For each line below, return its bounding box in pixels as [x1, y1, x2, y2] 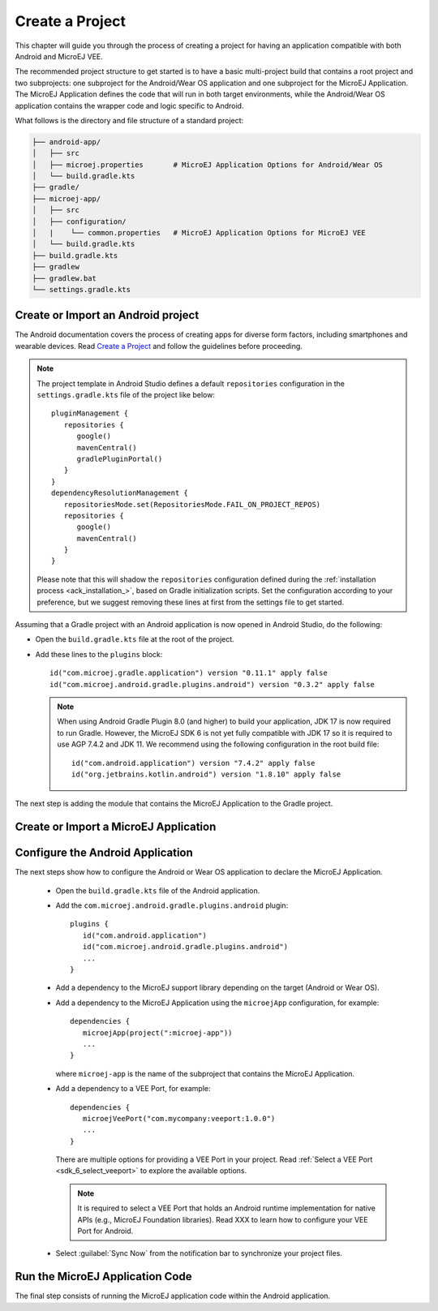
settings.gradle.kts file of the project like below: [36, 390, 215, 400]
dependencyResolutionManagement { [51, 488, 188, 498]
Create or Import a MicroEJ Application [15, 820, 217, 834]
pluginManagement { [51, 409, 129, 418]
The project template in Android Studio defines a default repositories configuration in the [36, 378, 345, 389]
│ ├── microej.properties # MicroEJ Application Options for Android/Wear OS [32, 160, 383, 170]
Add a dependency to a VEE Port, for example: [55, 1084, 211, 1094]
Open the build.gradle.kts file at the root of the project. [35, 634, 234, 644]
